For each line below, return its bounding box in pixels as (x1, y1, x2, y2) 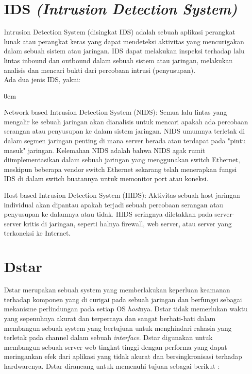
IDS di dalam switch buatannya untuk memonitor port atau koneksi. (4, 173, 209, 184)
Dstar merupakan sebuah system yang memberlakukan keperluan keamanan (4, 285, 230, 295)
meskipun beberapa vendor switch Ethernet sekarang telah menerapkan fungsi (4, 164, 237, 174)
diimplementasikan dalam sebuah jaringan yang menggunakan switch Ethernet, (4, 154, 240, 165)
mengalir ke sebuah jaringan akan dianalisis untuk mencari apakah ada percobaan (4, 116, 248, 126)
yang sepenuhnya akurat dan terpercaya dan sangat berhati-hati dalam (4, 313, 216, 323)
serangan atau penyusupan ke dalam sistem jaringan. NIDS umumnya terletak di (4, 126, 245, 136)
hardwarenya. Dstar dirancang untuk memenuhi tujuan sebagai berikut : (4, 360, 220, 371)
